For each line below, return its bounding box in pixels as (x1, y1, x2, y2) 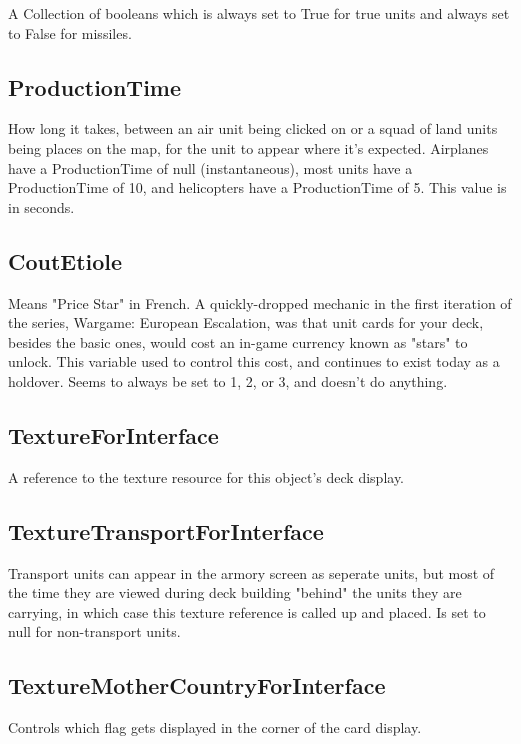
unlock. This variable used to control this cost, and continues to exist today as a (8, 351, 500, 372)
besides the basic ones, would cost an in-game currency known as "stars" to (8, 331, 468, 352)
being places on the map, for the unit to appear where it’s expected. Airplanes (8, 137, 489, 158)
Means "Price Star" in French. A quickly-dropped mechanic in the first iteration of (8, 292, 512, 313)
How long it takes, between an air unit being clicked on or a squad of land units (8, 118, 498, 139)
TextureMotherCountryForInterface (8, 670, 386, 701)
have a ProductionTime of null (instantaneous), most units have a (8, 157, 413, 178)
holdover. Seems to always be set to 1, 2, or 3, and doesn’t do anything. (8, 370, 448, 391)
